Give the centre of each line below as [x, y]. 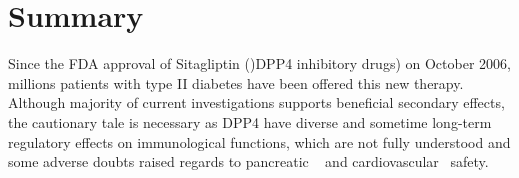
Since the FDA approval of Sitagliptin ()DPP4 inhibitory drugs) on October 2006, [259, 63]
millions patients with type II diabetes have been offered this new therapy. [236, 82]
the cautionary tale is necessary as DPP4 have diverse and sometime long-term [250, 121]
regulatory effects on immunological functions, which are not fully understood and [259, 141]
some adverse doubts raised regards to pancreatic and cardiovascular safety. [248, 161]
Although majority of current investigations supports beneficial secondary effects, [256, 102]
